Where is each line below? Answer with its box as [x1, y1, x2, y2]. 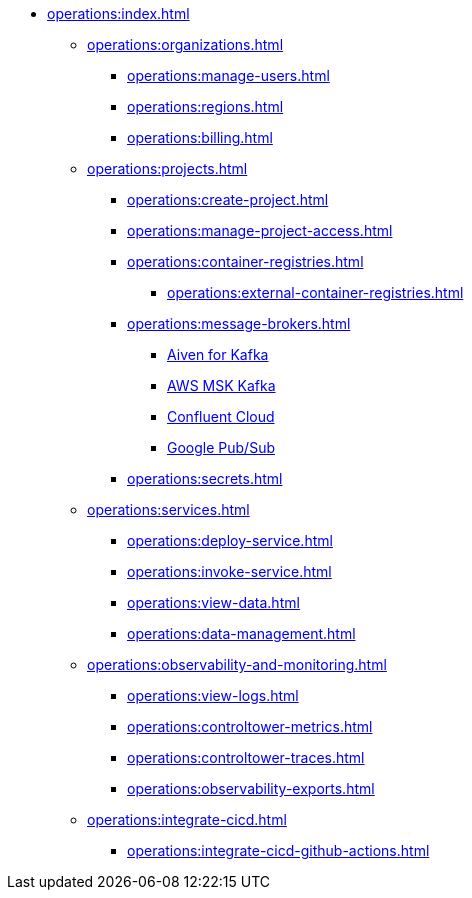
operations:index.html [47, 5, 190, 22]
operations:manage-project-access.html [127, 222, 393, 239]
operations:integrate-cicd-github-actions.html [127, 842, 430, 859]
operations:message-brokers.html [127, 315, 351, 332]
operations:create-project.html [127, 191, 329, 208]
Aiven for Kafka [167, 346, 269, 363]
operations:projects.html [87, 160, 248, 177]
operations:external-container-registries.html [167, 284, 464, 301]
